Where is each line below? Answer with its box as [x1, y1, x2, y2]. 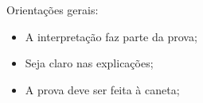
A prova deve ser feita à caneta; [25, 81, 180, 97]
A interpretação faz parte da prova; [25, 28, 197, 44]
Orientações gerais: [6, 2, 99, 17]
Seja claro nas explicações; [25, 55, 154, 71]
